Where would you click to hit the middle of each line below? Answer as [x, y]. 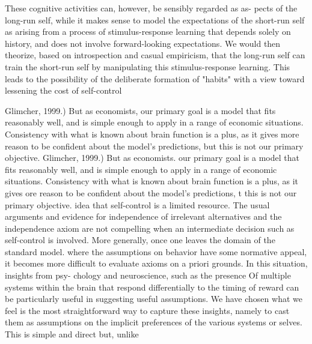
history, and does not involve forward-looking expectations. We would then [143, 43]
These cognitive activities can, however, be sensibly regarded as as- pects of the [151, 8]
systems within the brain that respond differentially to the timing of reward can [152, 287]
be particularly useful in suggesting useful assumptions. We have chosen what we [154, 299]
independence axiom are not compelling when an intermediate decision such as [150, 228]
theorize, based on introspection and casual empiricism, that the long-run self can [155, 55]
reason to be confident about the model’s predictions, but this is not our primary [154, 146]
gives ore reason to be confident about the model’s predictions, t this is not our [151, 192]
